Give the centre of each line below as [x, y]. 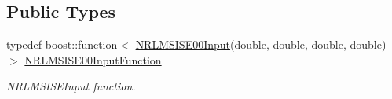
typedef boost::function [62, 44]
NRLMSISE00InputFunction [93, 59]
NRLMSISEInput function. [71, 86]
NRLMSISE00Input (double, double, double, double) [261, 44]
